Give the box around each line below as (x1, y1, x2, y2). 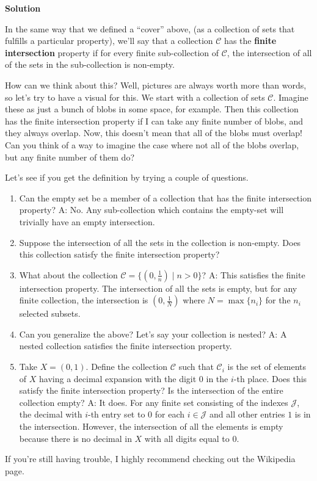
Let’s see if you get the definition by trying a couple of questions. (5, 171, 249, 184)
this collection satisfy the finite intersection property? (19, 248, 220, 261)
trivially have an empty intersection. (19, 215, 155, 228)
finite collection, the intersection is (19, 294, 148, 306)
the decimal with (19, 408, 82, 421)
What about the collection (19, 268, 118, 281)
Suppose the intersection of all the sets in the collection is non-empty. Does (19, 236, 301, 248)
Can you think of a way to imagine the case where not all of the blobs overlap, (5, 138, 299, 151)
